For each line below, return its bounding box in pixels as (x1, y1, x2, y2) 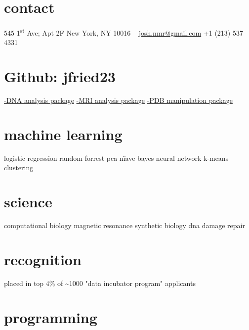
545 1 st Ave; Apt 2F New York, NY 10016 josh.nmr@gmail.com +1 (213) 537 (4, 26, 243, 38)
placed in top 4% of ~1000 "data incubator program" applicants (4, 278, 196, 288)
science (4, 191, 52, 212)
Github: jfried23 (4, 66, 116, 87)
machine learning (4, 124, 123, 144)
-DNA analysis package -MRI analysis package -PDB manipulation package (4, 95, 233, 105)
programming (4, 307, 97, 327)
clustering (4, 162, 34, 173)
